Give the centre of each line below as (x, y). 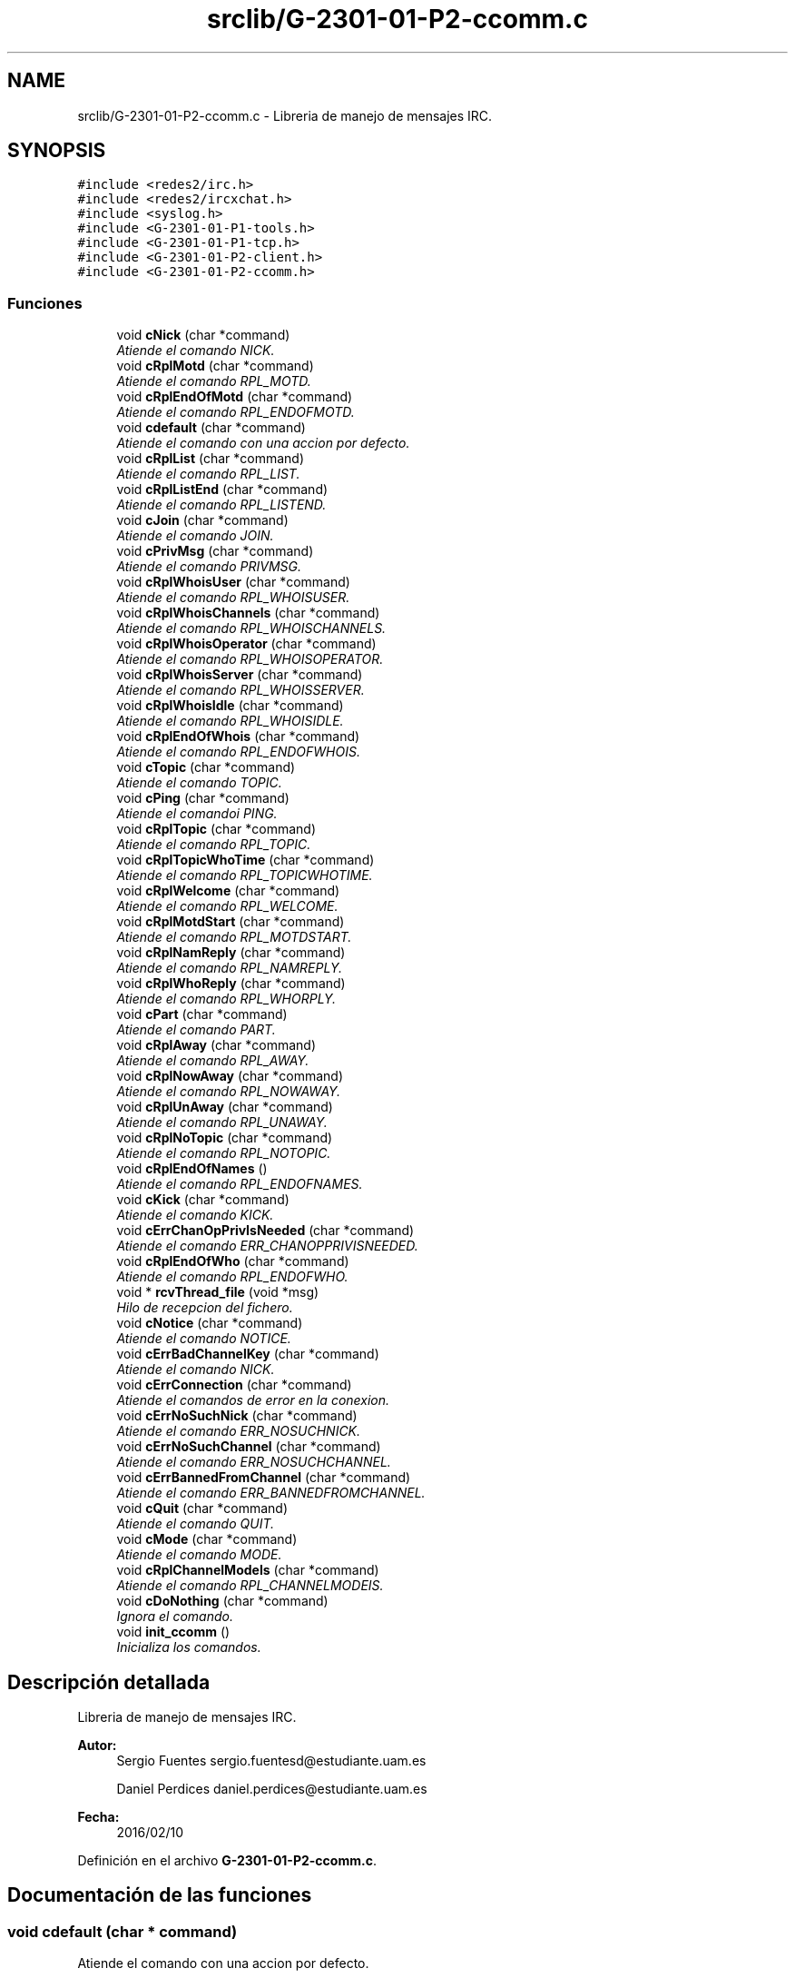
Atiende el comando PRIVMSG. (209, 567)
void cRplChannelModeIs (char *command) (248, 1570)
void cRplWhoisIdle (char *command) (230, 706)
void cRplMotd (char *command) (215, 366)
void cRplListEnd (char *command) (222, 490)
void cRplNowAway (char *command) (230, 1076)
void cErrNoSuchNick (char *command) (237, 1416)
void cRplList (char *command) (210, 459)
